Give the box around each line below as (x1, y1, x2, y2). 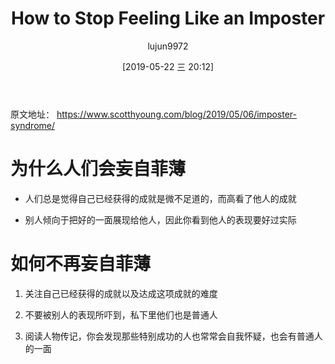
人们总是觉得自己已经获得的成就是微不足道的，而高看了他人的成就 (24, 192, 297, 204)
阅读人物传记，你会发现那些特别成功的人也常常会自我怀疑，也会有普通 (24, 330, 315, 342)
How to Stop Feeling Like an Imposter (10, 7, 326, 30)
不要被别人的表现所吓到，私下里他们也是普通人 (24, 308, 218, 321)
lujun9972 (147, 40, 189, 52)
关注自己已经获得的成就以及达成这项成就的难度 (24, 287, 218, 299)
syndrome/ (10, 119, 56, 131)
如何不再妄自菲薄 (10, 253, 152, 276)
